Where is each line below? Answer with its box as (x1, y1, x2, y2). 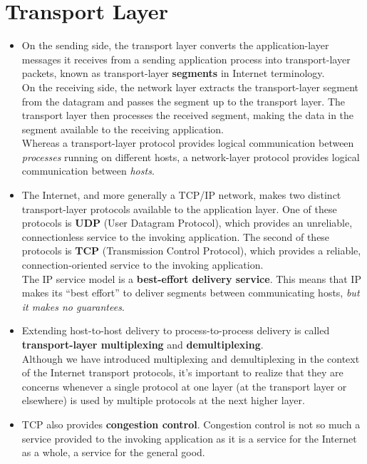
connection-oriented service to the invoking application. (21, 257, 264, 272)
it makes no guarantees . (21, 299, 125, 314)
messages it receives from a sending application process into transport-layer (21, 51, 351, 66)
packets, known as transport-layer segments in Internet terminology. (21, 66, 325, 81)
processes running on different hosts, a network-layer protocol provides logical (21, 149, 360, 164)
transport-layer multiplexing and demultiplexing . (21, 337, 264, 351)
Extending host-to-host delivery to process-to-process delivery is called (21, 323, 330, 338)
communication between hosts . (21, 163, 155, 178)
